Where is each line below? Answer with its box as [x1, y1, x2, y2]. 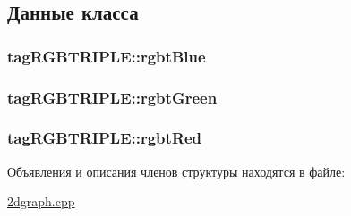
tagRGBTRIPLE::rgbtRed [7, 127, 202, 149]
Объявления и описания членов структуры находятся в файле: [7, 162, 346, 180]
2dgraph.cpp [7, 192, 75, 211]
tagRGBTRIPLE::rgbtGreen [7, 86, 218, 108]
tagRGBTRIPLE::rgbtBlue [7, 45, 206, 67]
